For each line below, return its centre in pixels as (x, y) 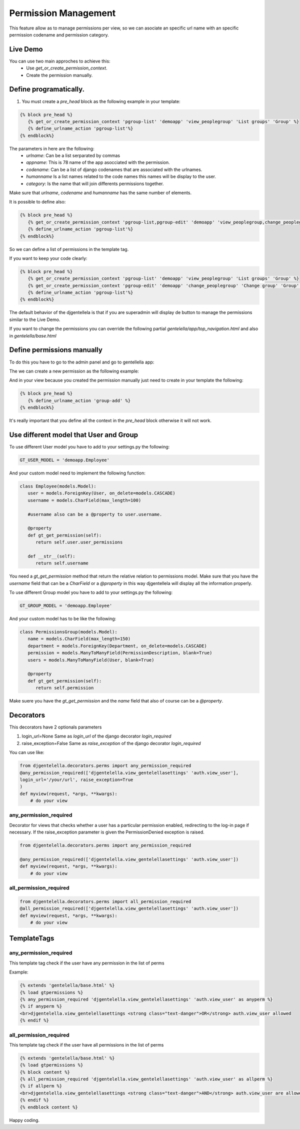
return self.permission (65, 688)
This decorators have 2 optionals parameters (55, 727)
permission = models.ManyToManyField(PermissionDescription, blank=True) (120, 653)
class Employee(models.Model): (58, 486)
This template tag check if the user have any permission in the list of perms (87, 963)
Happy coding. (24, 1120)
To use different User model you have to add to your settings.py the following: (89, 446)
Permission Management (62, 13)
